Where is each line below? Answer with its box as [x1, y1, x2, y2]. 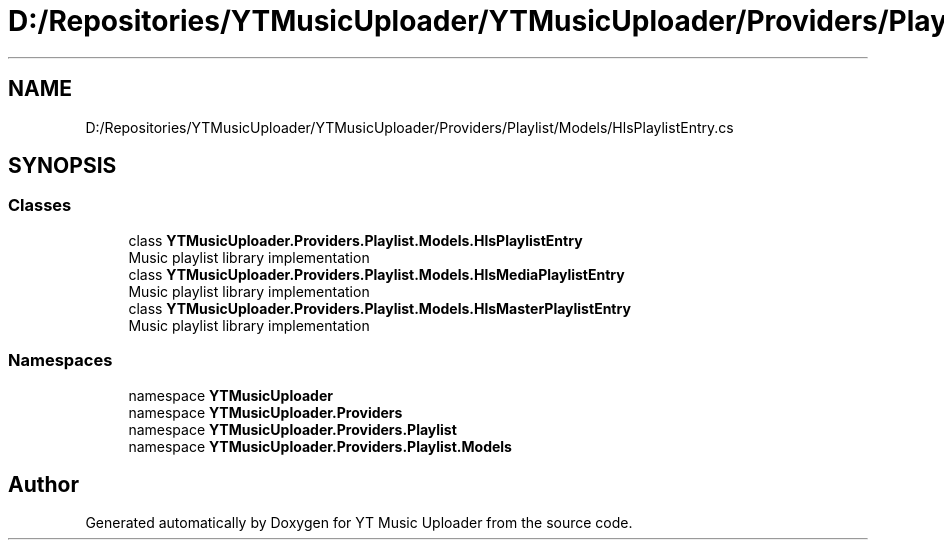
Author [8, 471, 79, 497]
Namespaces [8, 350, 113, 371]
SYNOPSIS [8, 153, 117, 179]
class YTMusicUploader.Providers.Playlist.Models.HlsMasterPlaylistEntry [128, 299, 631, 317]
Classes [8, 195, 72, 216]
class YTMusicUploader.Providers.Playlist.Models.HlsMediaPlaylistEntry [128, 265, 625, 283]
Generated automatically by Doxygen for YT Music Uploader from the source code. [85, 514, 633, 532]
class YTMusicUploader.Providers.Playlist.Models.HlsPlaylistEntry [128, 231, 583, 249]
